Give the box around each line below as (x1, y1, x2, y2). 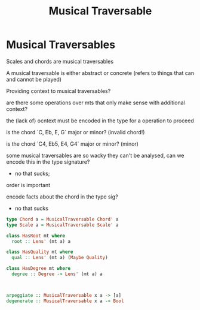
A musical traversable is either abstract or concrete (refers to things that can (6, 69, 195, 76)
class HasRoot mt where (6, 233, 66, 239)
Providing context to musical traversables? (6, 87, 111, 94)
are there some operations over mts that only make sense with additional (6, 99, 185, 106)
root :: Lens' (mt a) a (11, 238, 70, 244)
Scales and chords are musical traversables (6, 58, 114, 65)
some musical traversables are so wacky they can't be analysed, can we (6, 152, 184, 159)
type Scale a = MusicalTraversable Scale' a (6, 222, 119, 228)
